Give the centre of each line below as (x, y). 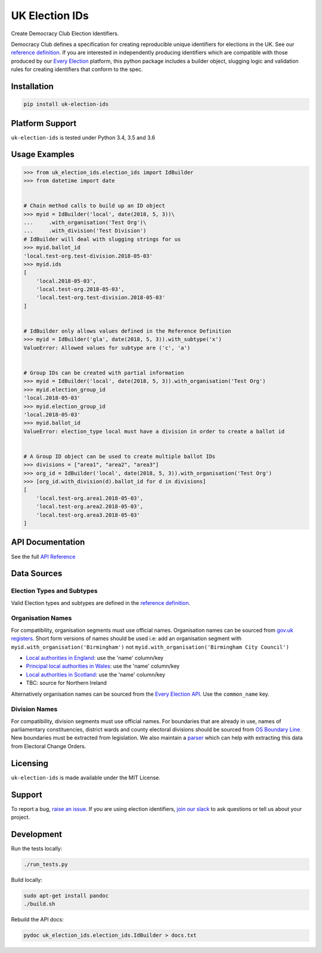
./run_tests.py (46, 864)
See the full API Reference (43, 557)
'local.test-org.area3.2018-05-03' (88, 515)
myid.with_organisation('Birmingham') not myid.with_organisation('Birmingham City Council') (150, 647)
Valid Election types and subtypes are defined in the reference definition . (101, 602)
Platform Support (44, 123)
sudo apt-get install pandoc (66, 895)
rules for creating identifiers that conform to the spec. (77, 69)
